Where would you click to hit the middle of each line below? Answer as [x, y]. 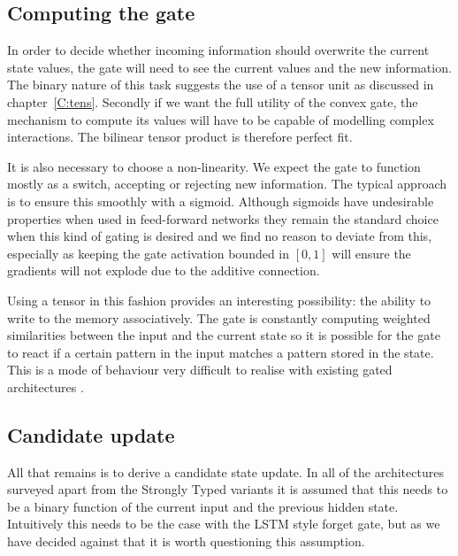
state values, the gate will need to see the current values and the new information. [229, 67]
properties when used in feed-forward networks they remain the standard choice [223, 218]
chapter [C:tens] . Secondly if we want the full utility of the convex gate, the [213, 101]
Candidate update [91, 434]
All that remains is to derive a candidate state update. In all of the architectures [225, 471]
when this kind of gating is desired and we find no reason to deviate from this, [220, 236]
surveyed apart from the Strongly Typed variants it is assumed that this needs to [228, 489]
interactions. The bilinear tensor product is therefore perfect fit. [180, 137]
